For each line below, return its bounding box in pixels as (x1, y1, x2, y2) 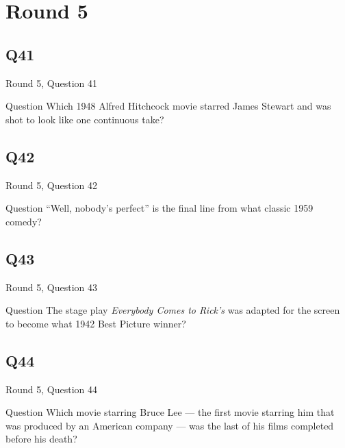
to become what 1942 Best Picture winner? (5, 316, 186, 330)
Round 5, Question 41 (5, 75, 98, 90)
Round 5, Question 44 (5, 382, 98, 396)
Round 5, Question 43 (5, 279, 98, 294)
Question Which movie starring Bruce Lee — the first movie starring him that (5, 405, 335, 419)
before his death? (5, 432, 77, 446)
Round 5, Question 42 (5, 177, 98, 192)
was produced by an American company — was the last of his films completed (5, 418, 334, 432)
